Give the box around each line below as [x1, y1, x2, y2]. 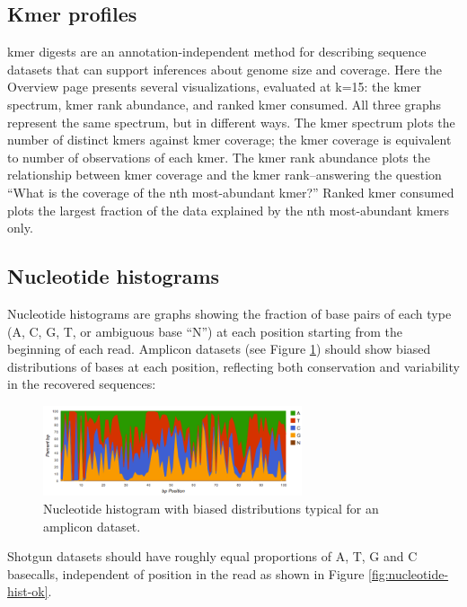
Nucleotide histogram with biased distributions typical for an [43, 498, 379, 517]
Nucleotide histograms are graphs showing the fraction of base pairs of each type [7, 303, 452, 322]
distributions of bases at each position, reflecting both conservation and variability [7, 356, 460, 375]
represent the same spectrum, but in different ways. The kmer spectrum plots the [7, 112, 455, 131]
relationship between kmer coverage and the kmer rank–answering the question [7, 165, 442, 184]
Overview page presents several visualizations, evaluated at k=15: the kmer [7, 77, 421, 96]
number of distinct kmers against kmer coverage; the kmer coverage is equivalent [7, 130, 452, 149]
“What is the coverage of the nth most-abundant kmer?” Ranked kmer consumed [7, 182, 454, 201]
